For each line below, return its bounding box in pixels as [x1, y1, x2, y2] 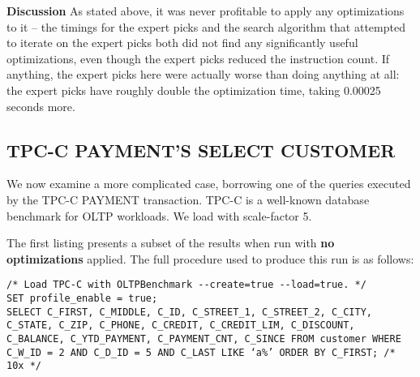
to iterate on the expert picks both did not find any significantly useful [6, 34, 358, 51]
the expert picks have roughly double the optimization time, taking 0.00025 [6, 81, 381, 98]
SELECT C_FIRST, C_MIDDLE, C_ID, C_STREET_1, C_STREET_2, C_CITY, [6, 306, 373, 318]
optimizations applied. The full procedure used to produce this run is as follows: [6, 250, 414, 267]
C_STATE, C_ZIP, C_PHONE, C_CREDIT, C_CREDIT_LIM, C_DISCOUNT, [6, 319, 355, 332]
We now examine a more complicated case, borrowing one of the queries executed [6, 175, 411, 192]
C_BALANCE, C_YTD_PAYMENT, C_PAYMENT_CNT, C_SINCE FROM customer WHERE [6, 332, 401, 345]
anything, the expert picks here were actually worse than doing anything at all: [6, 66, 400, 83]
